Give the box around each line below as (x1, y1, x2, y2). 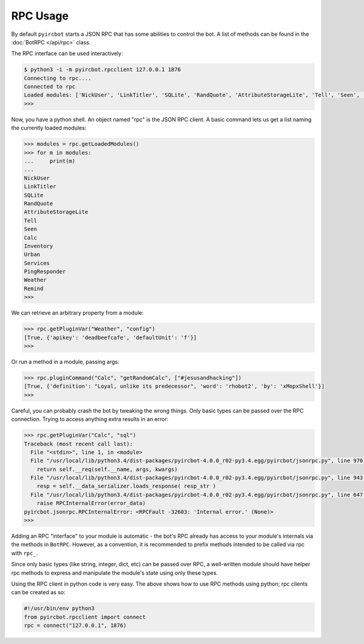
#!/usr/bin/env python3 (24, 605, 95, 612)
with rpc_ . (11, 549, 38, 557)
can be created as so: (11, 589, 66, 596)
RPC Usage (11, 9, 69, 22)
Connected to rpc (24, 83, 76, 91)
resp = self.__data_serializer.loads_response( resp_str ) (36, 483, 217, 490)
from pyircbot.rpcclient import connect (24, 614, 146, 620)
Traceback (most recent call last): (24, 440, 133, 447)
